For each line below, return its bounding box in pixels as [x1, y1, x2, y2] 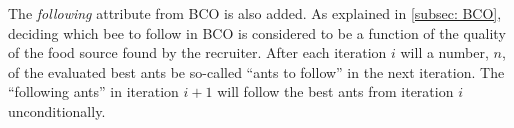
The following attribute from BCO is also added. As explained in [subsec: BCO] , [8, 3, 502, 23]
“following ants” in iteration [8, 81, 179, 102]
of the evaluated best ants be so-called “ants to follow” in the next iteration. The [8, 61, 505, 82]
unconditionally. [8, 100, 106, 121]
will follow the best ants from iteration [217, 81, 454, 102]
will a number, [400, 42, 489, 63]
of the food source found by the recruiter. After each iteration [8, 42, 387, 63]
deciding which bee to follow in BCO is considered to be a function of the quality [8, 22, 506, 43]
